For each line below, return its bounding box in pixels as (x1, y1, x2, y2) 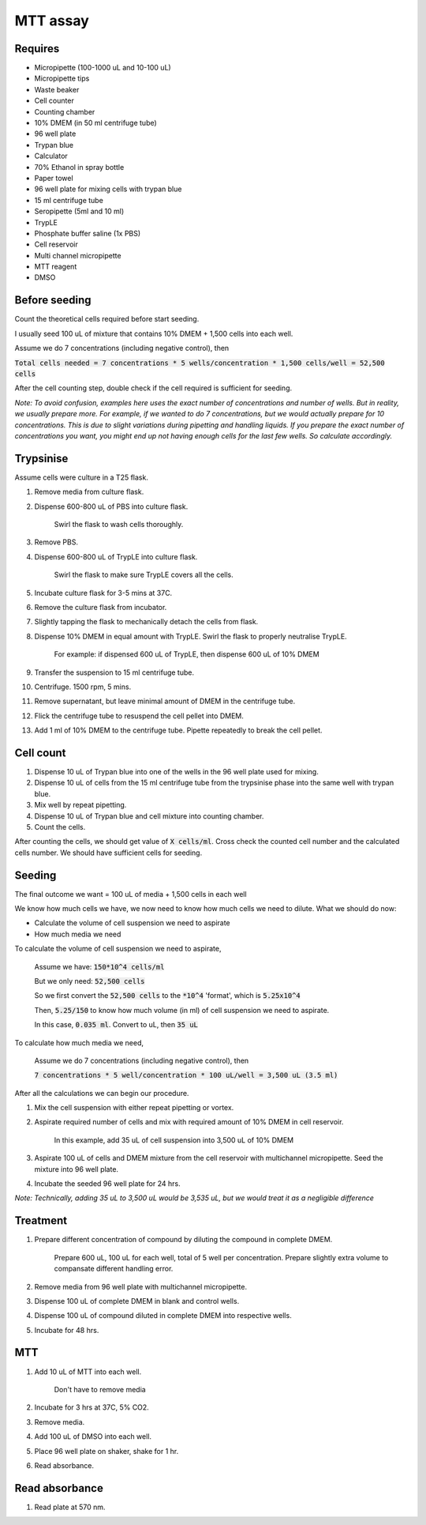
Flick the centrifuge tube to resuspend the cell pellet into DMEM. (34, 711, 244, 721)
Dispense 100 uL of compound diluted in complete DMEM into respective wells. (34, 1311, 292, 1320)
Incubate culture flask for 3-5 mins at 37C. (34, 588, 173, 597)
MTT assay (14, 12, 90, 29)
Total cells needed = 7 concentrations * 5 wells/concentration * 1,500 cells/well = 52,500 (14, 358, 386, 367)
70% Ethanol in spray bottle (34, 162, 125, 171)
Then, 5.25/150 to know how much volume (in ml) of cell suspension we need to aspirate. (34, 1005, 330, 1015)
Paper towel (34, 173, 74, 183)
